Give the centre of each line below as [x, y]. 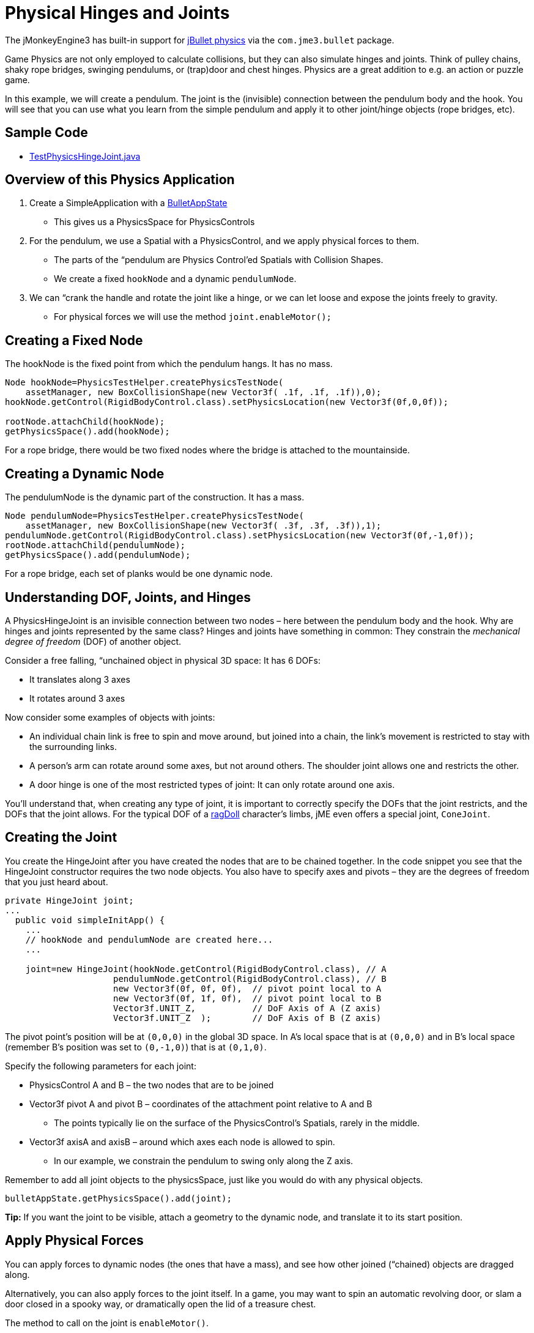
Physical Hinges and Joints [117, 13]
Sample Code [46, 133]
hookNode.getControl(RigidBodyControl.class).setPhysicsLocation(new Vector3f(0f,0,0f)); [227, 402]
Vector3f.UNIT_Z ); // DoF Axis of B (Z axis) [247, 1018]
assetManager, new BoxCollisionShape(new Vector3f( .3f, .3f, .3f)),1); [203, 526]
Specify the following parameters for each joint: [101, 1066]
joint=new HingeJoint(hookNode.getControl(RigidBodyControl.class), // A [206, 969]
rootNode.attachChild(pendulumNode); [95, 545]
